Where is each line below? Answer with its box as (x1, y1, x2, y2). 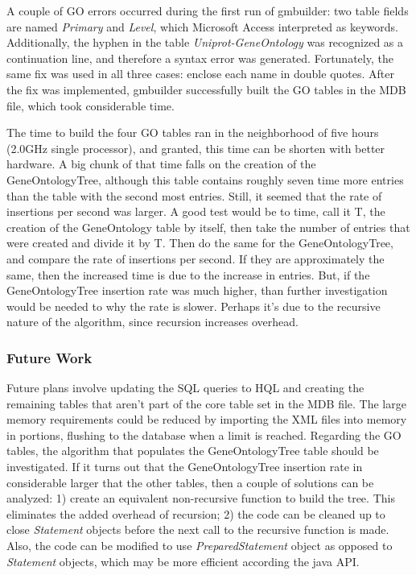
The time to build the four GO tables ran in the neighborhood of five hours (6, 124, 379, 141)
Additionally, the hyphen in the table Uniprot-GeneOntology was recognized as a (6, 34, 404, 51)
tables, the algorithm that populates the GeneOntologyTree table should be (6, 442, 379, 459)
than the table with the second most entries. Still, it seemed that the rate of (6, 187, 382, 204)
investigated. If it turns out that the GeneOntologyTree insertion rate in (6, 458, 363, 475)
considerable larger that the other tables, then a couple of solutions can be (6, 474, 374, 490)
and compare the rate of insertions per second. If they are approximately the (6, 250, 385, 267)
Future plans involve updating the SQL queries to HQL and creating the (6, 379, 365, 396)
